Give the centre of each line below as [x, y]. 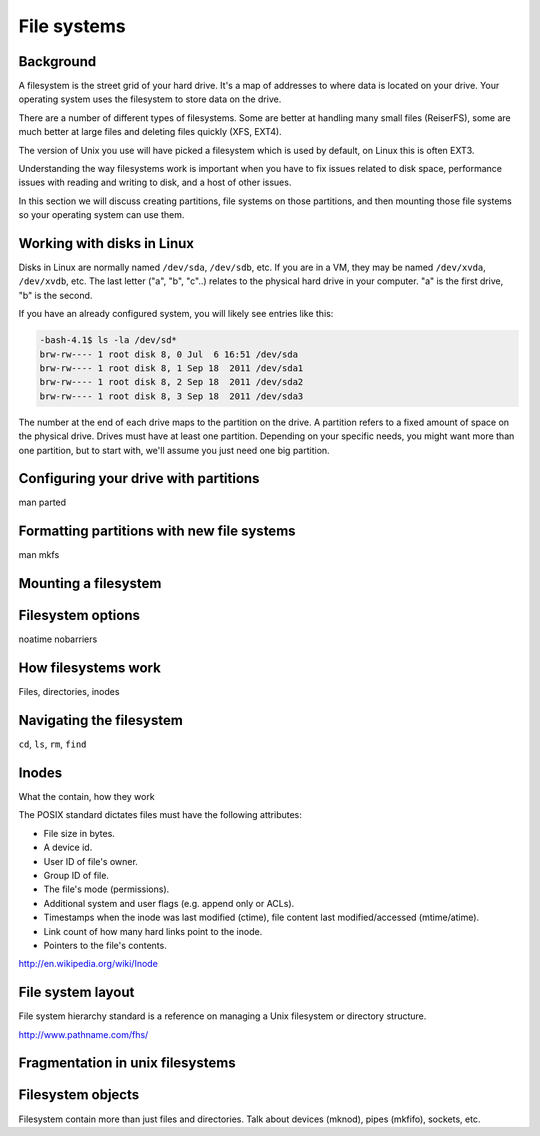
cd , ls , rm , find [52, 744]
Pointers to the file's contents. [105, 945]
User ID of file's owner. [91, 861]
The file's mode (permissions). [106, 889]
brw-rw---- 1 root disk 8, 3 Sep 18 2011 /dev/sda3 [171, 396]
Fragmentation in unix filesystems [127, 1063]
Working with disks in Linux [106, 243]
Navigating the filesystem [101, 720]
